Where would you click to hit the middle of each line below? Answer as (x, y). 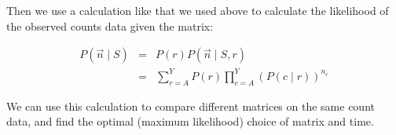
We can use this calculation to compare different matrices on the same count (191, 106)
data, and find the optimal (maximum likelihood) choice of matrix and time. (190, 121)
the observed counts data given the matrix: (110, 26)
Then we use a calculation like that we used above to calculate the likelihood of (198, 10)
